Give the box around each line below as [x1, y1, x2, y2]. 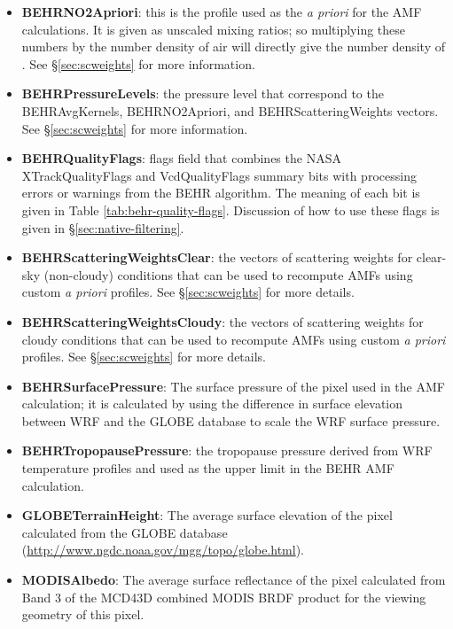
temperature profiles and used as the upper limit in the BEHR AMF [21, 459, 394, 478]
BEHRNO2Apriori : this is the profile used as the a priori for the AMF [21, 3, 422, 20]
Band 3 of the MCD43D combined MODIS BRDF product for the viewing [21, 587, 426, 606]
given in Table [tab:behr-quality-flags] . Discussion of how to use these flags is [21, 200, 440, 219]
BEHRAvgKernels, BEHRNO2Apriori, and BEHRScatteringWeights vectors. [21, 101, 439, 120]
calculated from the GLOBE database [21, 523, 228, 541]
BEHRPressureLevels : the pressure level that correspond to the [21, 84, 384, 103]
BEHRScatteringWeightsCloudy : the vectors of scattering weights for [21, 312, 424, 330]
